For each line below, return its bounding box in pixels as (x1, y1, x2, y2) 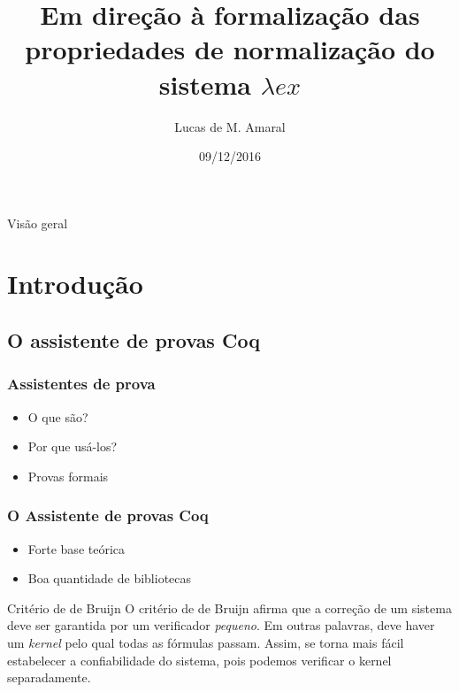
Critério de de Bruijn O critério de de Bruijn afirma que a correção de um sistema (7, 598, 452, 617)
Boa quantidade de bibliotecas (27, 569, 192, 588)
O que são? (27, 407, 88, 426)
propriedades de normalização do (25, 31, 435, 67)
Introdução (7, 265, 143, 302)
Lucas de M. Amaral (174, 117, 286, 135)
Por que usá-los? (27, 437, 118, 456)
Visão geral (7, 213, 68, 232)
